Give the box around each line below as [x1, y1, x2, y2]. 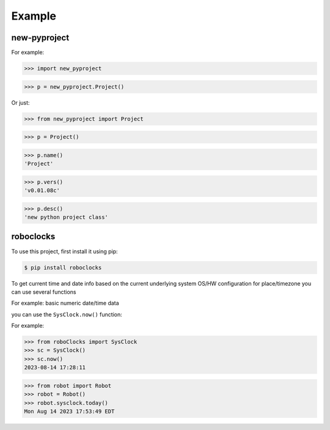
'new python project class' [24, 214, 108, 221]
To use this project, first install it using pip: [11, 248, 119, 255]
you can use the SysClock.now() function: [11, 311, 122, 318]
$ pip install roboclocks [24, 264, 102, 271]
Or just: [11, 98, 30, 106]
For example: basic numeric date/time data [11, 300, 119, 307]
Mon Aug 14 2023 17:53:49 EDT [24, 408, 115, 415]
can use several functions [11, 288, 76, 295]
